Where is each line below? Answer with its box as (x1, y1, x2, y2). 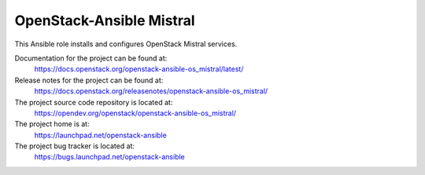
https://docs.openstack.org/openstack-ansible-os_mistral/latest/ (34, 64, 244, 74)
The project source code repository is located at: (14, 97, 173, 107)
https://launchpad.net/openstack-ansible (34, 130, 167, 140)
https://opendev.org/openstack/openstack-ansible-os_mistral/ (34, 108, 236, 118)
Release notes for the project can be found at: (14, 75, 164, 85)
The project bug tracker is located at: (14, 141, 135, 151)
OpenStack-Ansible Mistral (14, 12, 196, 29)
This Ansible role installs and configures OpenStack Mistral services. (14, 39, 238, 49)
